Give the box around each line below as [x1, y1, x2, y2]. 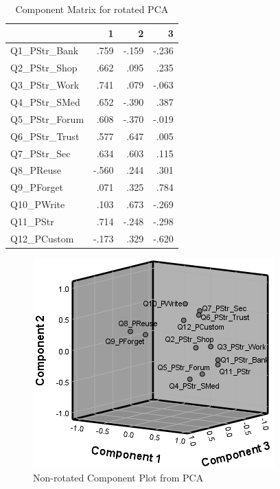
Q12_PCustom [10, 231, 74, 245]
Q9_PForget [10, 180, 64, 194]
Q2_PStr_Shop [10, 60, 78, 75]
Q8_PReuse [10, 163, 61, 177]
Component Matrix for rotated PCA [15, 2, 169, 16]
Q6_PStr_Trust [10, 128, 80, 143]
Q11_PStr [10, 214, 54, 228]
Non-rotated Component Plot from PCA [33, 470, 204, 485]
